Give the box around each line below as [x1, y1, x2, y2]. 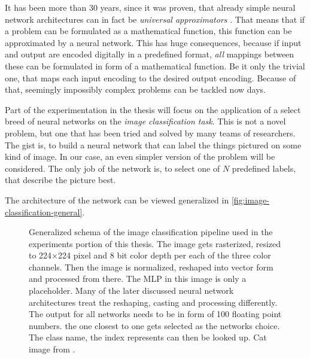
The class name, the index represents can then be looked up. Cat [29, 331, 267, 343]
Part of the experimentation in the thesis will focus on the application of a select [5, 103, 301, 115]
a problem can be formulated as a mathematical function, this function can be [5, 25, 292, 37]
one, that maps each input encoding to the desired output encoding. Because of [5, 71, 296, 84]
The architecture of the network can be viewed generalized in [5, 193, 229, 206]
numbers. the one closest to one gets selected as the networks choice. [29, 319, 280, 331]
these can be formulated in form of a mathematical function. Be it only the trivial [5, 59, 305, 72]
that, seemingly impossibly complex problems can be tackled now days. [5, 83, 266, 96]
